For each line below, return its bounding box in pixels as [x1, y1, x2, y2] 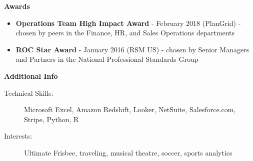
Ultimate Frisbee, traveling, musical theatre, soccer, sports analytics [24, 147, 232, 158]
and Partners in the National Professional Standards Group [15, 54, 198, 64]
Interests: [4, 131, 32, 141]
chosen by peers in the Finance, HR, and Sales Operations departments [15, 27, 235, 38]
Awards [4, 1, 30, 11]
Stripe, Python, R [24, 114, 79, 124]
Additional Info [4, 70, 58, 81]
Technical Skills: [4, 87, 53, 98]
